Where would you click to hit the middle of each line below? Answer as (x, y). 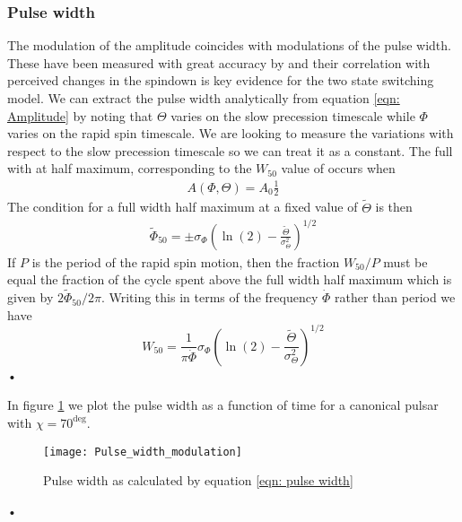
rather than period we (395, 297)
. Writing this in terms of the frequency (209, 297)
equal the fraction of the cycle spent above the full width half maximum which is (230, 279)
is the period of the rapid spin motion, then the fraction (186, 261)
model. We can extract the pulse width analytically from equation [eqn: (204, 98)
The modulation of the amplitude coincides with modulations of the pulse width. (229, 45)
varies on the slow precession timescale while (293, 115)
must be (405, 261)
